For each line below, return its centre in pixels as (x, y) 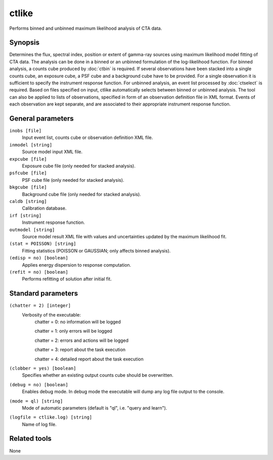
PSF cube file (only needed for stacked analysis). (73, 180)
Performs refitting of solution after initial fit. (67, 279)
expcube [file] (28, 159)
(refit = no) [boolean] (39, 272)
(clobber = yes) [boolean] (43, 368)
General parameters (42, 118)
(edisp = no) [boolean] (39, 258)
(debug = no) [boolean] (39, 385)
